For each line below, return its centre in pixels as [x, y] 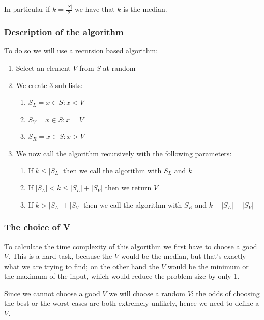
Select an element [43, 67]
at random [119, 67]
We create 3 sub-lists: [49, 85]
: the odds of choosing [226, 293]
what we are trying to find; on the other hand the [82, 266]
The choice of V [37, 227]
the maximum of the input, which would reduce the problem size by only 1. [122, 276]
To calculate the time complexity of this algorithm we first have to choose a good [131, 246]
